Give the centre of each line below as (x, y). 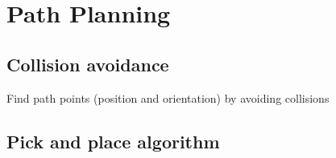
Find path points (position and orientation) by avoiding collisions (168, 97)
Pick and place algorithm (113, 141)
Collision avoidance (88, 64)
